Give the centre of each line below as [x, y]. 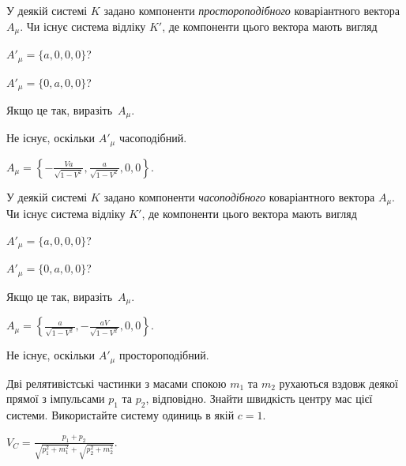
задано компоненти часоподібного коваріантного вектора [239, 196]
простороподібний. [164, 355]
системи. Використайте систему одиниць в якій [120, 415]
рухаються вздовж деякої [338, 383]
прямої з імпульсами [56, 398]
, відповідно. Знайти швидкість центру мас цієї [259, 398]
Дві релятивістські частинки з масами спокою [117, 383]
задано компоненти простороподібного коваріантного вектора [252, 10]
